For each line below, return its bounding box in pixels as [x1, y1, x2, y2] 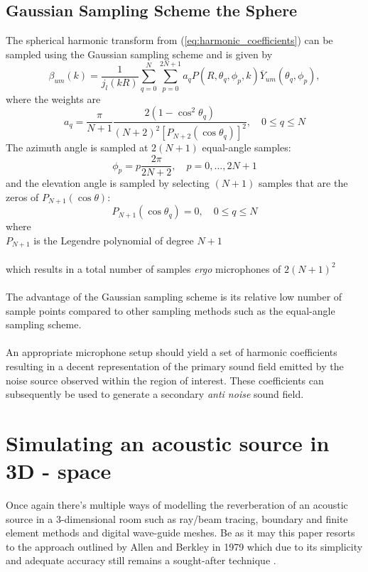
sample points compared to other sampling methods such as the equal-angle [6, 303, 335, 318]
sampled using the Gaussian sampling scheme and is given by [6, 46, 273, 61]
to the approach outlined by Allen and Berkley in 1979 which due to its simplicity [6, 539, 363, 554]
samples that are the [258, 176, 348, 190]
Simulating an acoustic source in [6, 428, 330, 457]
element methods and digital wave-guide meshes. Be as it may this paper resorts [6, 525, 355, 540]
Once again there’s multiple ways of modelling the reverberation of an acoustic [6, 497, 348, 512]
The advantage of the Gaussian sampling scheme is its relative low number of [6, 289, 342, 304]
